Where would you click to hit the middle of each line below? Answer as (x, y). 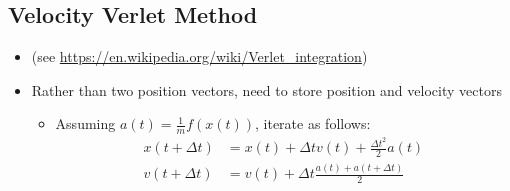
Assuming (85, 123)
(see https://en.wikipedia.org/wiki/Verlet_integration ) (199, 56)
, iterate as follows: (313, 123)
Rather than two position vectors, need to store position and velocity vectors (266, 89)
